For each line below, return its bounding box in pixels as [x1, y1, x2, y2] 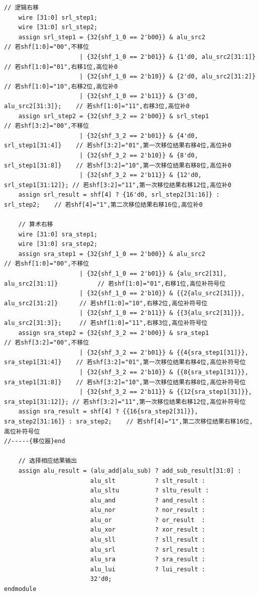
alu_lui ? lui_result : [90, 565, 205, 573]
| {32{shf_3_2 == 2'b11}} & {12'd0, [79, 172, 202, 179]
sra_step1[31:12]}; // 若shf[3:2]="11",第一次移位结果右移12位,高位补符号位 [4, 398, 246, 405]
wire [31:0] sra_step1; [18, 230, 98, 238]
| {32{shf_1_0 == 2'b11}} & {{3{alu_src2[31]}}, [79, 309, 245, 317]
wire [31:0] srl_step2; [18, 24, 98, 31]
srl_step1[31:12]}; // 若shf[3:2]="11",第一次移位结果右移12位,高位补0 [4, 181, 231, 189]
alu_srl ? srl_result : [90, 546, 205, 553]
